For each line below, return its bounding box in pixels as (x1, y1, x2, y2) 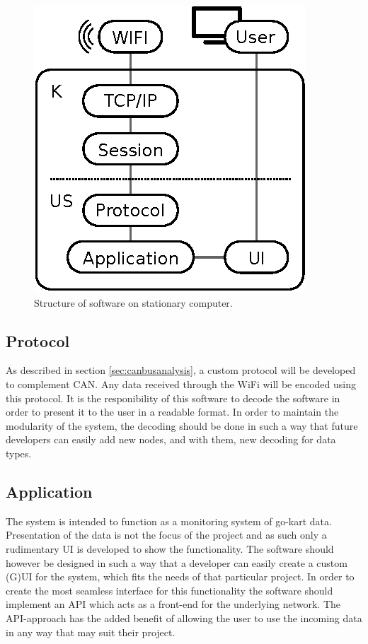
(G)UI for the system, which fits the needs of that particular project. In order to (6, 569, 355, 584)
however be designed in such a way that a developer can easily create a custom (6, 555, 347, 570)
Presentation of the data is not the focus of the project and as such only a (6, 527, 327, 542)
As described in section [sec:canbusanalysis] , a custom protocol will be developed (6, 363, 356, 377)
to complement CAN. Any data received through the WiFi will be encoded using (6, 376, 357, 391)
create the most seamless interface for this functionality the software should (6, 582, 333, 597)
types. (6, 445, 32, 460)
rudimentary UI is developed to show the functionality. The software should (6, 541, 334, 556)
